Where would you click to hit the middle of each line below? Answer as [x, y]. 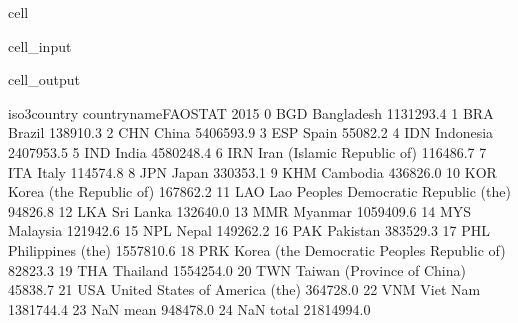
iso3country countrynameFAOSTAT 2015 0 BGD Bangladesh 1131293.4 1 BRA [251, 112]
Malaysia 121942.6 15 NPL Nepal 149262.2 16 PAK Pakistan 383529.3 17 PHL [249, 230]
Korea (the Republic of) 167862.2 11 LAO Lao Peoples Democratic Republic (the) [259, 191]
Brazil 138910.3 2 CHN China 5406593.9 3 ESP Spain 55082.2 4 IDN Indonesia [251, 132]
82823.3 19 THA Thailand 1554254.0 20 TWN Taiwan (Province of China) [237, 269]
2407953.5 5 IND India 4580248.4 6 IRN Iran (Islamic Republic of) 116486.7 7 [247, 151]
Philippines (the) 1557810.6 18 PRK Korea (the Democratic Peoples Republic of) [257, 249]
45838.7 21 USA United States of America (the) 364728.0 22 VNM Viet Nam [244, 289]
